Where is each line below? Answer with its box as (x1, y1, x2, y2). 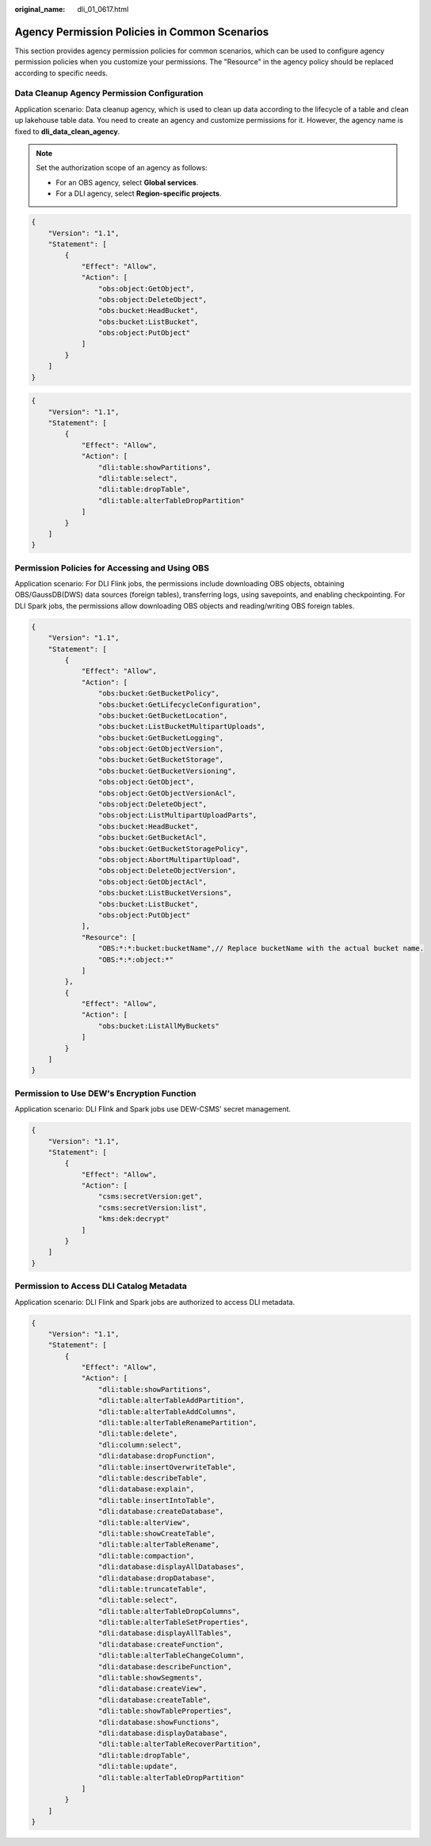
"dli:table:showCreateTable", (97, 1529, 215, 1538)
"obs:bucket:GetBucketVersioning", (97, 766, 237, 776)
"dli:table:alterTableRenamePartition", (97, 1418, 257, 1428)
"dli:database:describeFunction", (97, 1662, 233, 1671)
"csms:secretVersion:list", (97, 1203, 208, 1212)
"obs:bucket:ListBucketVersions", (97, 888, 233, 898)
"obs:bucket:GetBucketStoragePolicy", (97, 844, 249, 853)
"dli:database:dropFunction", (97, 1451, 215, 1461)
